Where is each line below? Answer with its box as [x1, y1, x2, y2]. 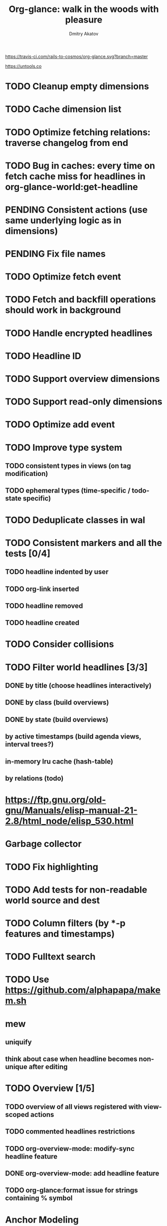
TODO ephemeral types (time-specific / [5, 486, 131, 495]
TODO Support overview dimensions [5, 373, 160, 384]
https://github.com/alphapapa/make [5, 984, 161, 996]
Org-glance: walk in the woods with [8, 3, 159, 15]
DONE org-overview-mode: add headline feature [5, 1169, 160, 1178]
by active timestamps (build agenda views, [5, 732, 142, 741]
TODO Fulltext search [5, 951, 96, 962]
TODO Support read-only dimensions [5, 396, 163, 407]
